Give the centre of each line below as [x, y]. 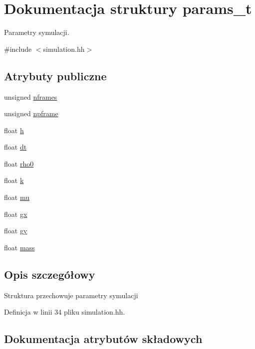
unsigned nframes [31, 96]
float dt [15, 147]
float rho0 [19, 163]
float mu [17, 197]
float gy [16, 231]
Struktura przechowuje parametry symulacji [71, 295]
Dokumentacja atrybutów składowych [103, 339]
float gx [16, 214]
